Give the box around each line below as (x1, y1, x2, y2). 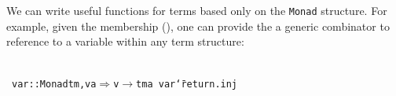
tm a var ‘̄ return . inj (136, 79, 238, 90)
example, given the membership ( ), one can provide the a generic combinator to (6, 17, 390, 34)
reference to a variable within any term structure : (6, 33, 244, 50)
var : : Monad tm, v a (12, 79, 97, 90)
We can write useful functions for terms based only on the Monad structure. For (6, 2, 387, 18)
